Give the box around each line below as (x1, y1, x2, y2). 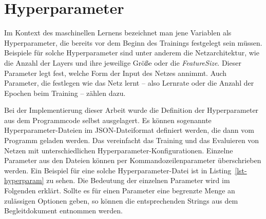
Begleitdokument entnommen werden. (4, 205, 123, 216)
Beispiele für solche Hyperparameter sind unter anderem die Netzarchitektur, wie (4, 47, 259, 58)
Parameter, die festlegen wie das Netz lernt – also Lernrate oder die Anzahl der (4, 77, 254, 88)
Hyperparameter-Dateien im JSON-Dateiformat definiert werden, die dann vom (4, 125, 254, 135)
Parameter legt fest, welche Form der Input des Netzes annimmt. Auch (4, 67, 227, 78)
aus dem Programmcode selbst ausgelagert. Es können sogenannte (4, 114, 212, 125)
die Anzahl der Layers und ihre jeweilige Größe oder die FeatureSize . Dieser (4, 57, 241, 68)
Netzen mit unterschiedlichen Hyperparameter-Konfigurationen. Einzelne (4, 145, 233, 155)
